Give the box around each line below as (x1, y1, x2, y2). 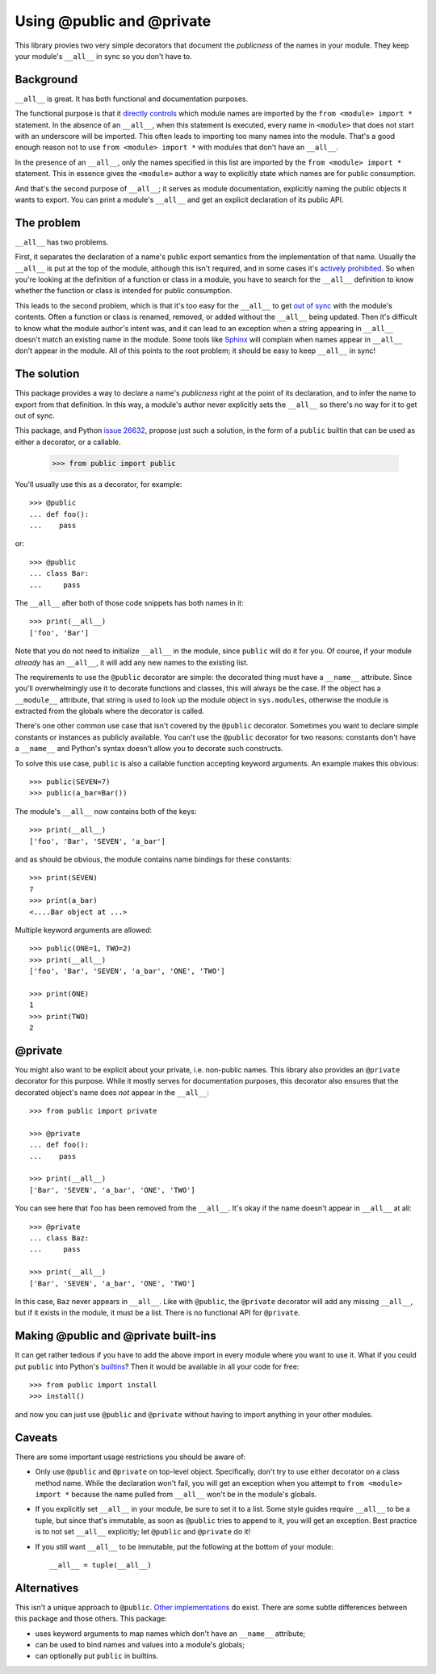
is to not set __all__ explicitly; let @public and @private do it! (35, 1527, 250, 1537)
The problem (15, 216, 81, 229)
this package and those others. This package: (15, 1613, 167, 1623)
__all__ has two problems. (15, 237, 109, 246)
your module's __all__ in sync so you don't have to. (15, 51, 193, 61)
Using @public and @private (15, 12, 212, 30)
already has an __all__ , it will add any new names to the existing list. (15, 657, 249, 667)
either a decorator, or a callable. (15, 437, 121, 447)
